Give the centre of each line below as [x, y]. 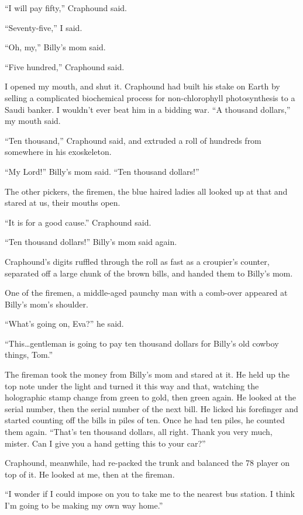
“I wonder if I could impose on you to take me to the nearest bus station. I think [150, 494]
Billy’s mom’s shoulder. [47, 304]
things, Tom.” [29, 355]
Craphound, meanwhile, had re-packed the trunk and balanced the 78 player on [147, 463]
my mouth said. [33, 121]
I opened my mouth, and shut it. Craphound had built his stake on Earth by [142, 86]
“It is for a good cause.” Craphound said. [78, 222]
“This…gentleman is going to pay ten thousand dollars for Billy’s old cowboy [142, 343]
